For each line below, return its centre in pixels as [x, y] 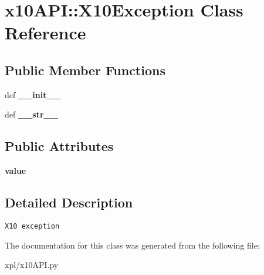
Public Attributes [59, 146]
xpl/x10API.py [32, 265]
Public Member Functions [85, 70]
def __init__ [33, 94]
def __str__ [31, 114]
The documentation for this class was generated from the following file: [132, 245]
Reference [45, 33]
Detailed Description [69, 202]
